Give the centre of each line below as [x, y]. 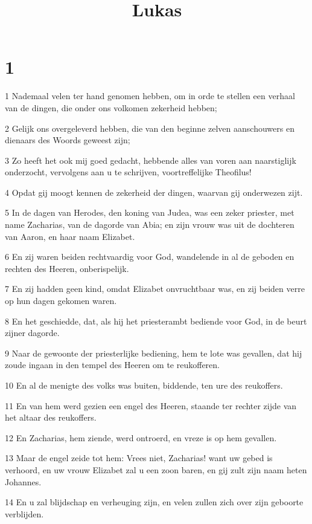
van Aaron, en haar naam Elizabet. [70, 236]
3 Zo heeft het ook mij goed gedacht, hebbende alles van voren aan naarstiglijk [151, 160]
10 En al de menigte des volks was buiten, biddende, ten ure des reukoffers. [144, 385]
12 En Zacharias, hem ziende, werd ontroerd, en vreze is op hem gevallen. [141, 437]
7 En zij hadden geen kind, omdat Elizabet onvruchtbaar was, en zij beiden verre [155, 289]
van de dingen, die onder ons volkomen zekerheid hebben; [111, 107]
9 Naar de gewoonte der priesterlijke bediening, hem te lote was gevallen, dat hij [154, 353]
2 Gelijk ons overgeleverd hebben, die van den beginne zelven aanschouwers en [150, 128]
